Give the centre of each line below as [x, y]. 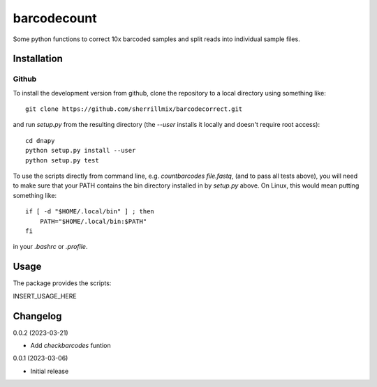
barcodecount [55, 18]
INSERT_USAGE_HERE [45, 296]
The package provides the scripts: [62, 283]
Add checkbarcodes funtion [71, 345]
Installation [38, 59]
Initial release [50, 371]
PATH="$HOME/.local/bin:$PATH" [93, 221]
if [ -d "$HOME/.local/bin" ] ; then [90, 212]
